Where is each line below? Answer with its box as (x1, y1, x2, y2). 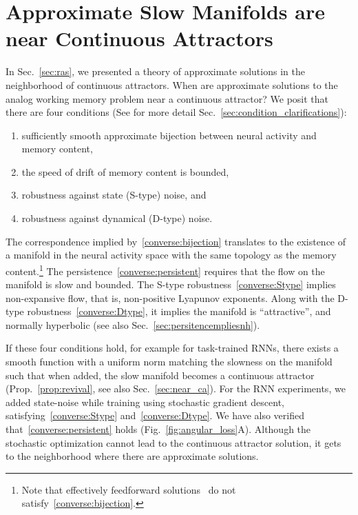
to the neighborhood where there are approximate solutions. (6, 449, 259, 463)
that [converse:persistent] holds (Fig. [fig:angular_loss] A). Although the (6, 422, 311, 436)
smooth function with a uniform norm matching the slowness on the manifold (6, 354, 333, 369)
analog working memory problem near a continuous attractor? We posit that (6, 91, 329, 105)
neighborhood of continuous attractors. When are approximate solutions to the (6, 77, 338, 92)
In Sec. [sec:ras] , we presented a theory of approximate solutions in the (6, 64, 305, 79)
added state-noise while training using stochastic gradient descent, (6, 394, 284, 409)
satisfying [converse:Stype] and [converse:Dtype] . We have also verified (6, 408, 304, 423)
